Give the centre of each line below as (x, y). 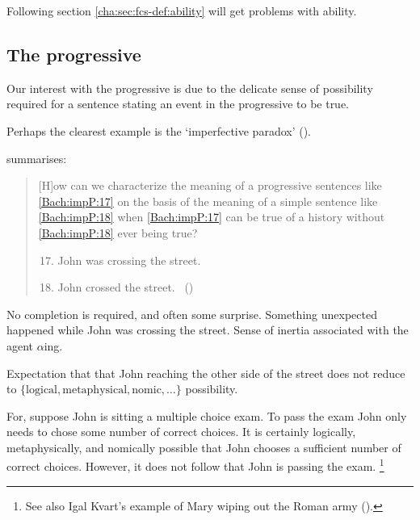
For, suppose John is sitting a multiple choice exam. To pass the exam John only (207, 415)
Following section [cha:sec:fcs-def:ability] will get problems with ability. (182, 10)
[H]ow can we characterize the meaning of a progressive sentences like (210, 185)
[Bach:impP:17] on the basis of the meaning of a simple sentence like (208, 201)
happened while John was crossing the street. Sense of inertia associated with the (208, 330)
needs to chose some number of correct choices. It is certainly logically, (181, 432)
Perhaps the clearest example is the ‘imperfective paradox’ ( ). (159, 130)
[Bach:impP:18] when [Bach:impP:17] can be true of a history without (212, 217)
